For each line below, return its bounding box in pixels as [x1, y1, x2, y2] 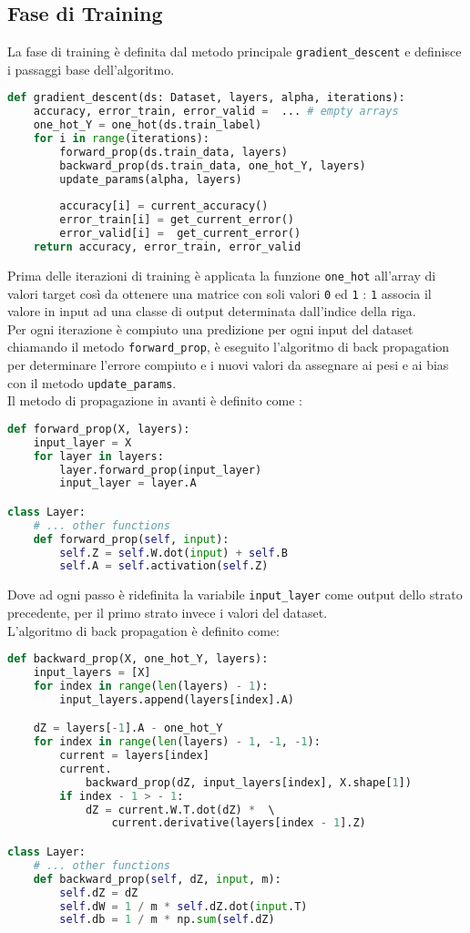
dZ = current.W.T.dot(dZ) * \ [85, 803, 275, 816]
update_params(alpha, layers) [59, 172, 242, 186]
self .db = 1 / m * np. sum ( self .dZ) [59, 913, 275, 927]
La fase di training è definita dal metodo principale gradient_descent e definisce [7, 42, 462, 61]
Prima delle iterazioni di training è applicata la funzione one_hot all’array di [7, 265, 436, 284]
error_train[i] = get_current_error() [59, 213, 295, 227]
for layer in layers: [33, 449, 164, 463]
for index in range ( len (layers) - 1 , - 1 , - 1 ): [33, 735, 321, 749]
